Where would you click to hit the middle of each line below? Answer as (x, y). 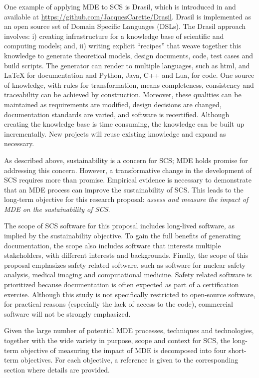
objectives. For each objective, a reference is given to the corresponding (129, 360)
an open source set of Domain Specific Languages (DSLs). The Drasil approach (125, 26)
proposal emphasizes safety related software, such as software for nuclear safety (125, 265)
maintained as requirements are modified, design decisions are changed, (113, 104)
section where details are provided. (57, 369)
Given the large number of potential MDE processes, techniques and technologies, (129, 330)
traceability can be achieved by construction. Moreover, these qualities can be (123, 94)
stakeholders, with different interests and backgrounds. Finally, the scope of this (126, 255)
